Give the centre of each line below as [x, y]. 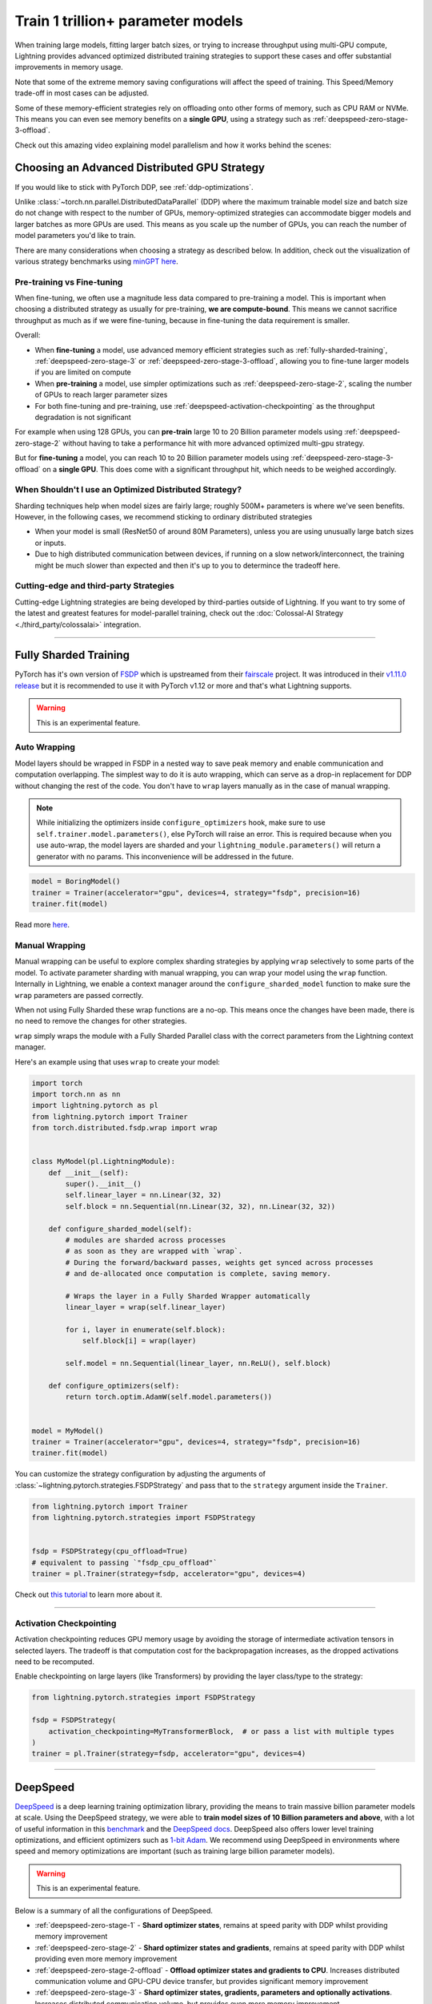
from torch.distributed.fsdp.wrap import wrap [124, 1128]
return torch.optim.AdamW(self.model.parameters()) [169, 1397]
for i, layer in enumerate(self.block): [146, 1330]
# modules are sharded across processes [146, 1240]
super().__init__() [103, 1184]
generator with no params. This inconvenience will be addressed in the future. [165, 856]
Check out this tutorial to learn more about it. [89, 1594]
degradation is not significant [83, 417]
